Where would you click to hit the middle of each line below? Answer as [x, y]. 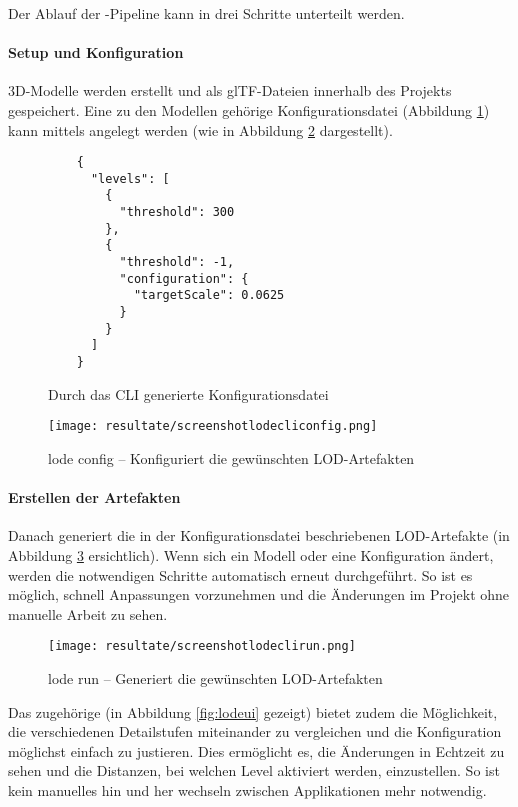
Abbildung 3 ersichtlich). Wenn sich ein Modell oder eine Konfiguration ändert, [251, 554]
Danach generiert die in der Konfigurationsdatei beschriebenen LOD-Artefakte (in [259, 535]
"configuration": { [184, 278]
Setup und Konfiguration [96, 52]
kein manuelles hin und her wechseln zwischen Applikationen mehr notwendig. [247, 789]
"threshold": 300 [177, 212]
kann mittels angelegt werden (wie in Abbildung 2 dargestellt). [200, 129]
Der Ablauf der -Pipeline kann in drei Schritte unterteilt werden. [206, 13]
